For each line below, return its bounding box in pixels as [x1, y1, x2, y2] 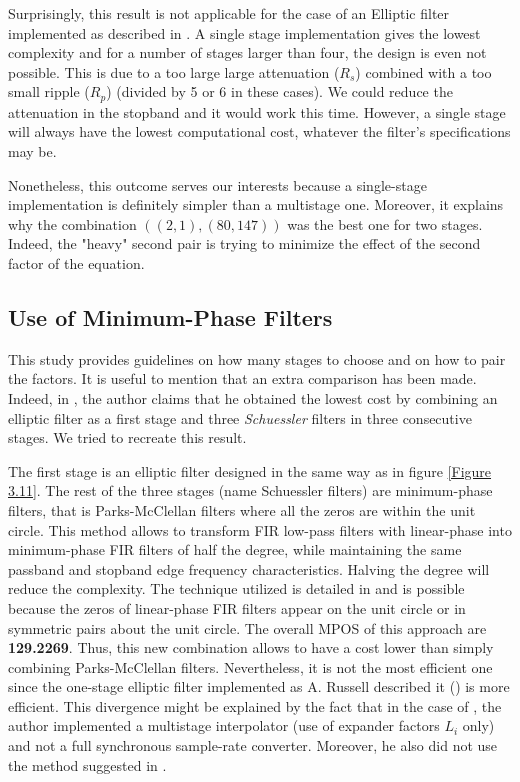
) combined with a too [355, 61, 492, 82]
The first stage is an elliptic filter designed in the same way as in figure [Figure [8, 460, 492, 481]
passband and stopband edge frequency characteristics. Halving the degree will [8, 558, 490, 579]
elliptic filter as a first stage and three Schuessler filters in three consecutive [8, 407, 472, 428]
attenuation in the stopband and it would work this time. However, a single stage [8, 101, 506, 122]
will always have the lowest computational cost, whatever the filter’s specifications [8, 121, 511, 142]
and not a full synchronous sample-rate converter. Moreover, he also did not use [8, 735, 498, 756]
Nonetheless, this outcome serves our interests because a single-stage [8, 174, 427, 195]
